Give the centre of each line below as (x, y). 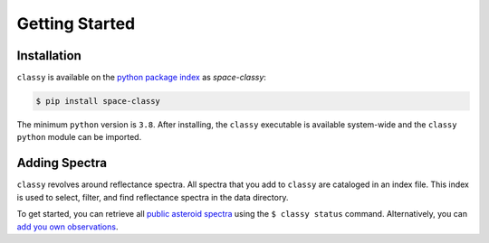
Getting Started (76, 23)
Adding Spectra (62, 163)
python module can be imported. (79, 137)
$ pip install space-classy (98, 101)
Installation (49, 56)
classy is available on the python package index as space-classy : (142, 78)
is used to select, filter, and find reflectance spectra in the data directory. (153, 197)
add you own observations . (67, 227)
